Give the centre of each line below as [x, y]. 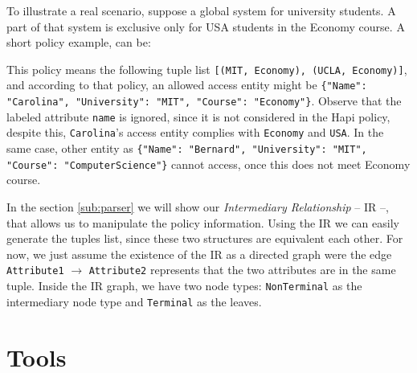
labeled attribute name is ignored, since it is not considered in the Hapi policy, [198, 116]
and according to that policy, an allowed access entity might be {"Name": [187, 85]
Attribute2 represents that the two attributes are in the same [242, 270]
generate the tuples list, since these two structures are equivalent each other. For [205, 238]
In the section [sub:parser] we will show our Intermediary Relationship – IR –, [198, 206]
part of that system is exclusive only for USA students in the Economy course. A [206, 26]
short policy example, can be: [79, 42]
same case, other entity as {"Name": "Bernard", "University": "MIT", [187, 148]
